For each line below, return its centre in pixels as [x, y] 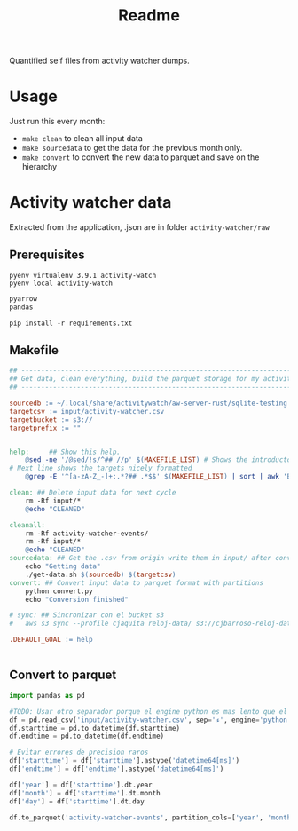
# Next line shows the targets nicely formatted [101, 468]
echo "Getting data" [63, 566]
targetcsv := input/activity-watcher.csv [87, 411]
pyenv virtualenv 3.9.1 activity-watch [83, 275]
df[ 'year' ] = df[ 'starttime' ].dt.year [81, 785]
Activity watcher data [90, 203]
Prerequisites [47, 255]
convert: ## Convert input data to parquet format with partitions [137, 582]
